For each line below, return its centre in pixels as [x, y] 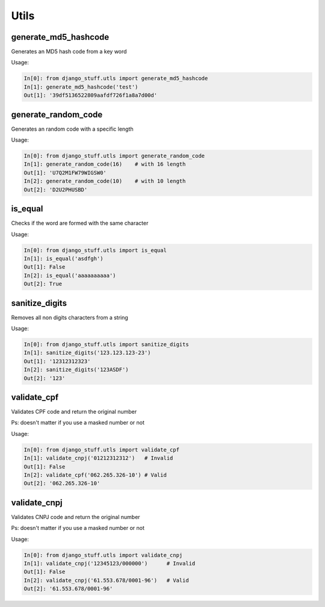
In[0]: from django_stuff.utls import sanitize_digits [106, 344]
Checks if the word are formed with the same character [80, 223]
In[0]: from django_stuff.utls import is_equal [95, 250]
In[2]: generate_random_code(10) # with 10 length [105, 181]
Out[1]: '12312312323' [57, 361]
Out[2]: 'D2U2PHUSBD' [56, 189]
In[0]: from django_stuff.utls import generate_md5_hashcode [116, 79]
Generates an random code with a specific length [72, 129]
